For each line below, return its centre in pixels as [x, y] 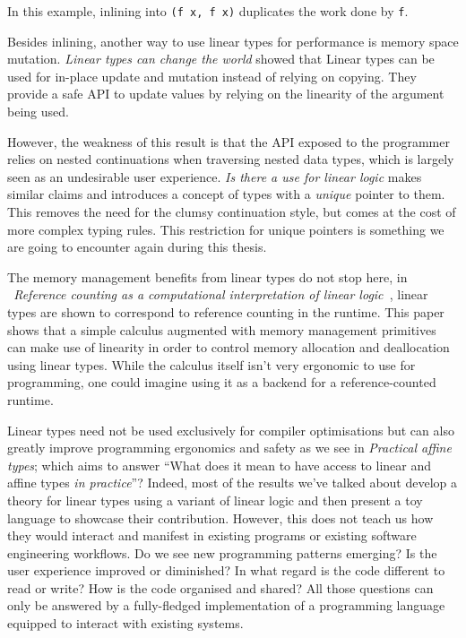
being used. [38, 112]
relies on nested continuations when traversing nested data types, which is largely [231, 159]
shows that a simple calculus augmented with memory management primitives [222, 329]
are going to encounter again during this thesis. [137, 247]
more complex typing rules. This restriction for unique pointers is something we [226, 229]
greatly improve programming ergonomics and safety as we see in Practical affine [229, 448]
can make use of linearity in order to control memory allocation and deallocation [229, 347]
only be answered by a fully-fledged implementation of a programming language [226, 605]
